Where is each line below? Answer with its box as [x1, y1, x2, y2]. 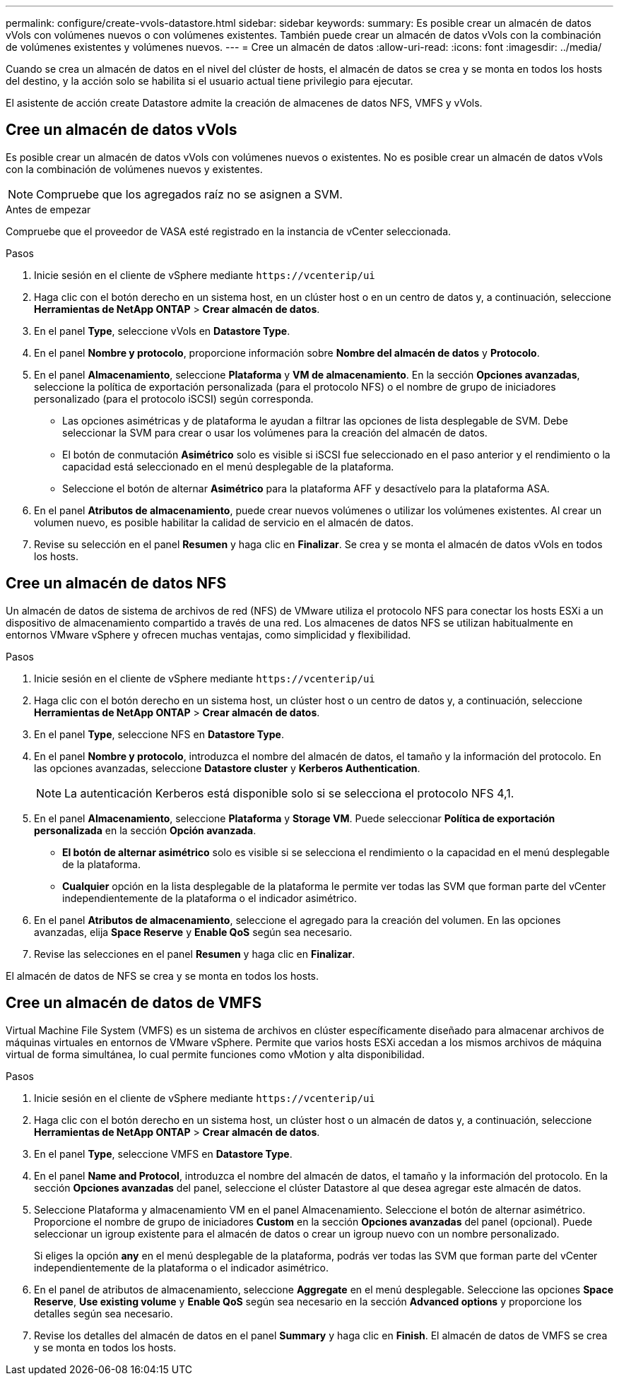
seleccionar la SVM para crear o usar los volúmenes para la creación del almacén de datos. [62, 426, 488, 439]
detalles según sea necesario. [34, 1307, 173, 1320]
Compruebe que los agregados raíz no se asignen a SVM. [36, 186, 343, 201]
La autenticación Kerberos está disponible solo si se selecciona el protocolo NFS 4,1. [64, 786, 514, 800]
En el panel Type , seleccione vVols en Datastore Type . [34, 324, 290, 337]
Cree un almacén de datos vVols [6, 121, 237, 139]
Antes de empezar [6, 203, 91, 215]
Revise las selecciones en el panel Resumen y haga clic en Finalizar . [34, 947, 355, 960]
